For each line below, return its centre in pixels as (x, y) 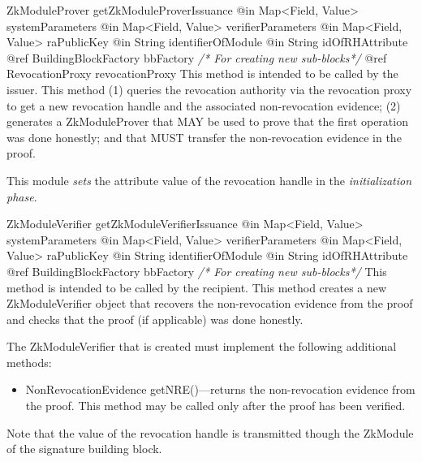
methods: (29, 362)
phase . (22, 196)
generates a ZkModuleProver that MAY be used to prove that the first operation (207, 121)
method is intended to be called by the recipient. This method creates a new (197, 287)
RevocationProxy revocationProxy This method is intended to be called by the (202, 73)
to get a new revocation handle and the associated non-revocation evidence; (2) (204, 105)
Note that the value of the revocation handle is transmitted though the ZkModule (210, 432)
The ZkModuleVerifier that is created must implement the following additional (202, 346)
